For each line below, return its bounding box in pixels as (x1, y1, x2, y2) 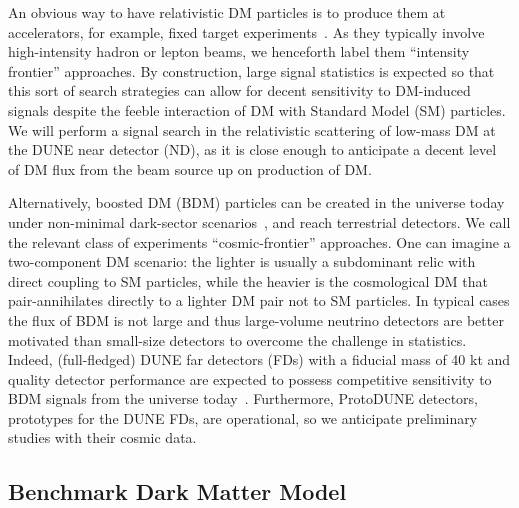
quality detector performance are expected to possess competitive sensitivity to (8, 368, 492, 389)
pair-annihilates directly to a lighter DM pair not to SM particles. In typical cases (8, 290, 510, 311)
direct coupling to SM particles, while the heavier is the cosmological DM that (8, 270, 489, 291)
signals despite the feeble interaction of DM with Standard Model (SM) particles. (8, 99, 506, 120)
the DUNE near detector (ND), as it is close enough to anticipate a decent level (8, 139, 497, 160)
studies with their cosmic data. (8, 427, 197, 448)
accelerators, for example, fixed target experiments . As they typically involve (8, 21, 485, 42)
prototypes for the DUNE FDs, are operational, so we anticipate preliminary (8, 407, 478, 428)
